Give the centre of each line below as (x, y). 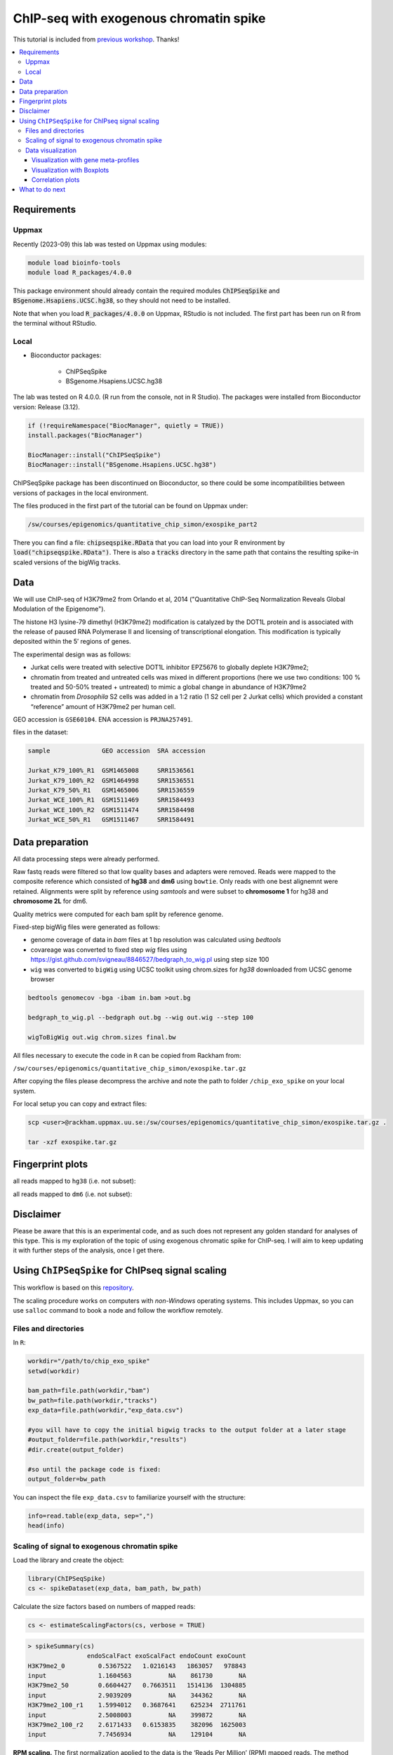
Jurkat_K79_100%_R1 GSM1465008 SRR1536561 (111, 771)
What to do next (42, 190)
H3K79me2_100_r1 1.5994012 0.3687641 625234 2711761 (137, 1705)
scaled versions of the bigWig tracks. (67, 562)
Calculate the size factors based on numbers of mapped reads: (104, 1607)
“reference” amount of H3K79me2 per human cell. (103, 706)
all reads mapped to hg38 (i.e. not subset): (74, 1181)
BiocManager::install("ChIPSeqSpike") (94, 455)
